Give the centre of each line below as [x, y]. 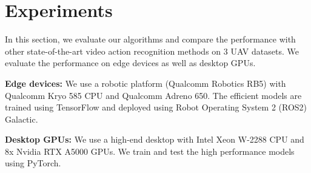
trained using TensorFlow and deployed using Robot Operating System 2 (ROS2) [156, 107]
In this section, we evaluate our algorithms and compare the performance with [150, 39]
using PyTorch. [33, 163]
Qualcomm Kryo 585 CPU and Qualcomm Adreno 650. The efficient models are [153, 95]
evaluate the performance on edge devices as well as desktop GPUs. [130, 63]
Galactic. [22, 119]
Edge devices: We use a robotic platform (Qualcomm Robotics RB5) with [145, 83]
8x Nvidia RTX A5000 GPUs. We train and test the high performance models [150, 151]
